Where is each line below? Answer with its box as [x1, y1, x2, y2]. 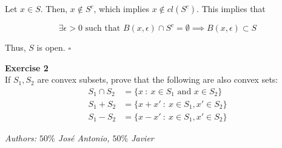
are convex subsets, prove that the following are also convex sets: [37, 73, 278, 86]
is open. [36, 41, 65, 53]
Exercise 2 [5, 61, 49, 74]
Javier [131, 131, 154, 144]
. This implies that [196, 2, 266, 14]
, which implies [93, 2, 149, 14]
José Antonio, [58, 131, 110, 144]
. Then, [40, 2, 68, 14]
